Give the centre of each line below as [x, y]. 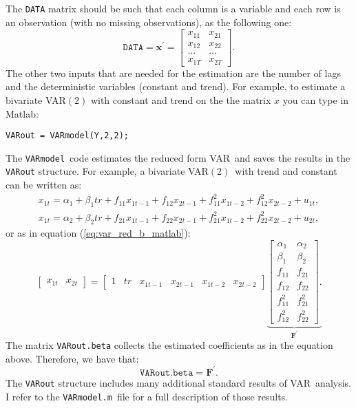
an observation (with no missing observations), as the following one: [149, 22]
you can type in [316, 99]
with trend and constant [286, 171]
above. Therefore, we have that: [72, 358]
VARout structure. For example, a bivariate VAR [107, 171]
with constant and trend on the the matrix [181, 99]
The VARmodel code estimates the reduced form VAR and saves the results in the [178, 157]
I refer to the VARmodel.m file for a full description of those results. [147, 396]
